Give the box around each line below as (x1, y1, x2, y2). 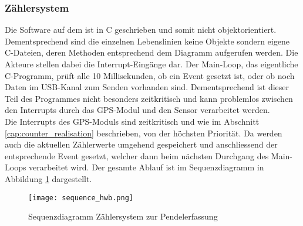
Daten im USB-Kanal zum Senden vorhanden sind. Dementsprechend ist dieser (5, 81, 289, 93)
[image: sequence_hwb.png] (28, 193, 133, 202)
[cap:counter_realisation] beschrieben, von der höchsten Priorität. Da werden (5, 126, 282, 139)
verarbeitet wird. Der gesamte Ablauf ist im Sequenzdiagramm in (29, 161, 264, 173)
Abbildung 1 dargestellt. (5, 172, 92, 184)
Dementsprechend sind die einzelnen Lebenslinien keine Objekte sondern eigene (5, 35, 289, 47)
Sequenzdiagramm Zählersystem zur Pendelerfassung (28, 210, 218, 222)
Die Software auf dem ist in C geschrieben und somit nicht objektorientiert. (5, 23, 277, 36)
